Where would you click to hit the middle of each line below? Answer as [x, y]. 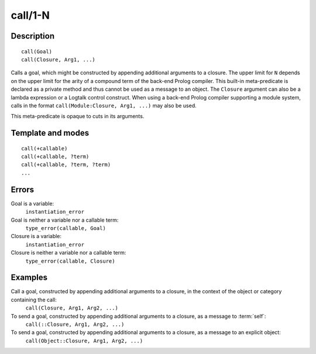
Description [33, 36]
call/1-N [30, 15]
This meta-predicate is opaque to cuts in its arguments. [78, 116]
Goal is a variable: [32, 203]
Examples [29, 278]
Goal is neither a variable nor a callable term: [65, 220]
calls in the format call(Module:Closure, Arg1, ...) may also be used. [104, 105]
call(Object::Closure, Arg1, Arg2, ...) [84, 341]
